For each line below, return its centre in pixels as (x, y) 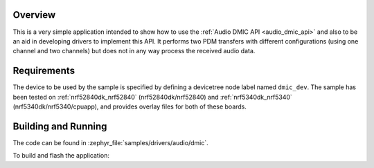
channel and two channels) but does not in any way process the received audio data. (134, 51)
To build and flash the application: (61, 156)
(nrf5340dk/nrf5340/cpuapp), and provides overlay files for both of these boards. (130, 106)
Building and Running (60, 126)
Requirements (44, 71)
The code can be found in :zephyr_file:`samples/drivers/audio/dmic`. (110, 142)
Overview (34, 15)
